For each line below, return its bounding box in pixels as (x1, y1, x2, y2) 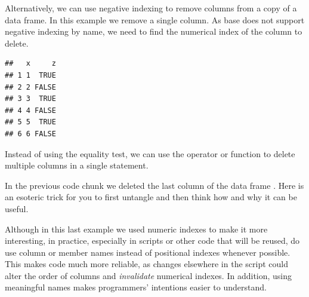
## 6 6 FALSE (5, 129, 56, 138)
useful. (5, 202, 29, 215)
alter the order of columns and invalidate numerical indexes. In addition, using (5, 269, 292, 281)
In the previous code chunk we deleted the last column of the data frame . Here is (5, 179, 304, 191)
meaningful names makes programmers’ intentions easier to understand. (5, 281, 267, 293)
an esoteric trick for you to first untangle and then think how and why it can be (5, 191, 297, 203)
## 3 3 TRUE (5, 94, 56, 103)
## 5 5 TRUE (5, 118, 56, 127)
